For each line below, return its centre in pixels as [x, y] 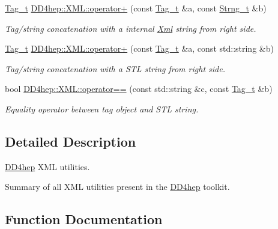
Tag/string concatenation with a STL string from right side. [115, 68]
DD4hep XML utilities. [47, 166]
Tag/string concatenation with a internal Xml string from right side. [131, 28]
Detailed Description [71, 141]
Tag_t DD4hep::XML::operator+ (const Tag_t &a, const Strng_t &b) [136, 8]
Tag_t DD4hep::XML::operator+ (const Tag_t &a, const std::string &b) [139, 48]
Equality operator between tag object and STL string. [102, 108]
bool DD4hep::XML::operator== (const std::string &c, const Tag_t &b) [139, 89]
